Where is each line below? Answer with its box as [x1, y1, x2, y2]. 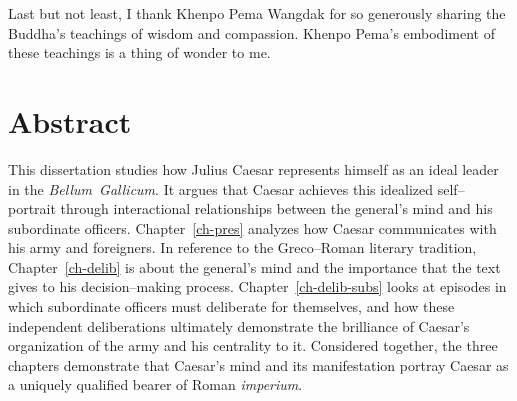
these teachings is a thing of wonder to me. [8, 42, 271, 63]
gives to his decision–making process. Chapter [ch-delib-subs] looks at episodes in [8, 276, 507, 297]
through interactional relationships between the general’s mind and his [60, 198, 493, 219]
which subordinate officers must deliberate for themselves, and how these [8, 296, 455, 317]
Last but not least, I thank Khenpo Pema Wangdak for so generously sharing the [8, 3, 506, 23]
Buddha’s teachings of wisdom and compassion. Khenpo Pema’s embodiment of [8, 22, 495, 43]
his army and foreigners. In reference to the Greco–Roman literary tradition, [8, 237, 477, 258]
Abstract [8, 100, 132, 141]
